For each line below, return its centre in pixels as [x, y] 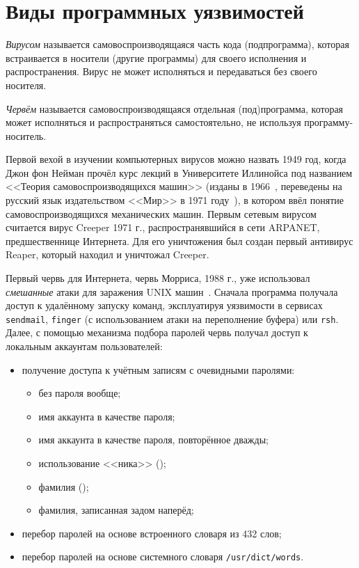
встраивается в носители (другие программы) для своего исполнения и [156, 57]
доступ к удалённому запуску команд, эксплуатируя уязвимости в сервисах [164, 305]
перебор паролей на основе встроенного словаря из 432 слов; [152, 533]
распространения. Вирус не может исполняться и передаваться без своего [161, 71]
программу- [329, 122]
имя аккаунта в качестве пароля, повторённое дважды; [153, 440]
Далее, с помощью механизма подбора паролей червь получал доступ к [157, 332]
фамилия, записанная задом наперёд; [116, 510]
